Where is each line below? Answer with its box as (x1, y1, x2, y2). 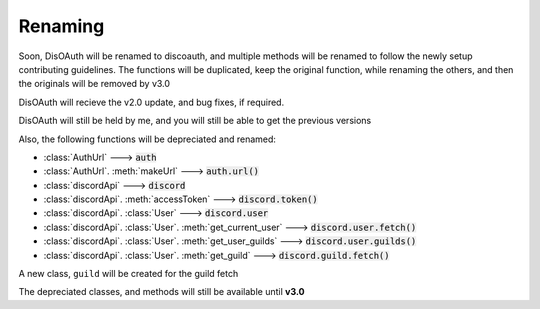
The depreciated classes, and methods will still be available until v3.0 (18, 286, 305, 298)
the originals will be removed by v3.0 (18, 78, 170, 90)
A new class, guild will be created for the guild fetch (18, 268, 239, 280)
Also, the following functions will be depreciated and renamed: (18, 133, 277, 145)
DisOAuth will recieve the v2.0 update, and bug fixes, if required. (18, 96, 285, 108)
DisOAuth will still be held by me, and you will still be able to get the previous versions (18, 115, 372, 127)
